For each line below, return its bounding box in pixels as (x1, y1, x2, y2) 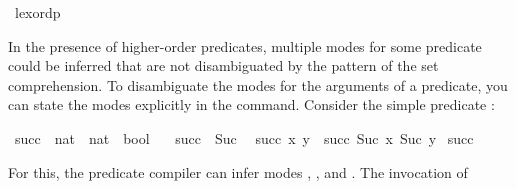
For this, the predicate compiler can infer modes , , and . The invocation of (8, 161, 468, 182)
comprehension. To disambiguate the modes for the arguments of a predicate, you (8, 74, 508, 95)
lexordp (14, 2, 61, 22)
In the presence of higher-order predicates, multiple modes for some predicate (8, 35, 482, 56)
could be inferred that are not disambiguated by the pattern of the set (8, 55, 439, 76)
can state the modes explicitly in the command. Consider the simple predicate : (8, 94, 495, 115)
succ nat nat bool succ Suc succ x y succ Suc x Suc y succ (14, 127, 474, 148)
